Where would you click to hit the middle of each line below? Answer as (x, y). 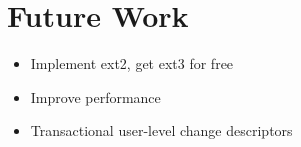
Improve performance (95, 96)
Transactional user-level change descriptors (161, 130)
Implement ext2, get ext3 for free (132, 63)
